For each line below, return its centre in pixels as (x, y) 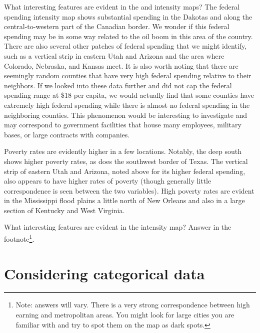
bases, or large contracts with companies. (67, 134)
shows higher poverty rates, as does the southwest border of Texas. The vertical (126, 161)
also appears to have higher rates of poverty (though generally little (108, 181)
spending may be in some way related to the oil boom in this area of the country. (128, 36)
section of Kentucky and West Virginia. (64, 210)
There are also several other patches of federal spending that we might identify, (125, 46)
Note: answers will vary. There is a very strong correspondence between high (133, 305)
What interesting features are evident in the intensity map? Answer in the (118, 227)
